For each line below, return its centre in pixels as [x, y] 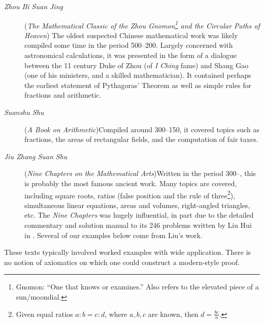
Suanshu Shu [24, 112]
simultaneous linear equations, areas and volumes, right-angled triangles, [137, 205]
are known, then [173, 314]
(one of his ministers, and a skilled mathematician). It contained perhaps [138, 75]
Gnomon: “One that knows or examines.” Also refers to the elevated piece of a [137, 287]
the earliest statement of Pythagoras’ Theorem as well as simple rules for [138, 85]
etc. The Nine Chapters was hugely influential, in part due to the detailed [139, 215]
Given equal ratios [44, 314]
